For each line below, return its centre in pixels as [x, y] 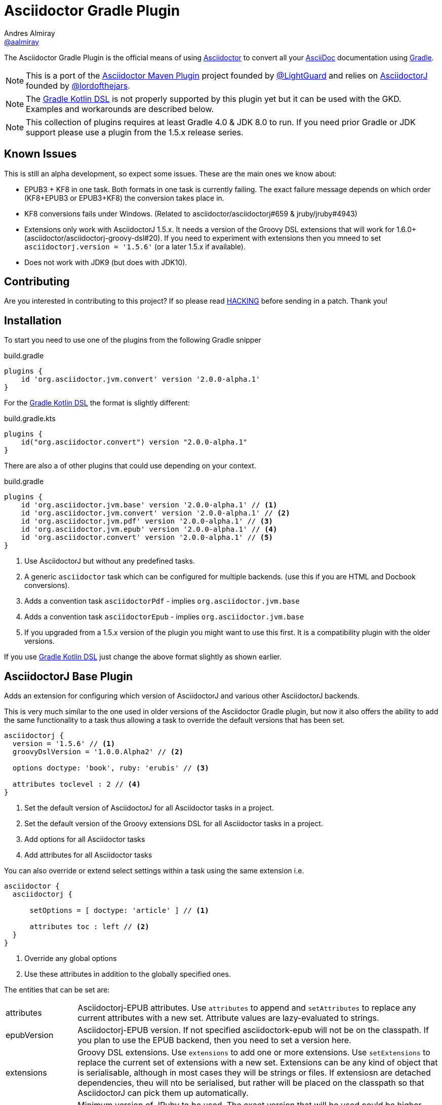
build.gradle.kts [30, 419]
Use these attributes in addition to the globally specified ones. [128, 974]
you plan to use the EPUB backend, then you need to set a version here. [214, 1040]
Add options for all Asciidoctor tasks [85, 839]
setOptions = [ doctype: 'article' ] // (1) [119, 911]
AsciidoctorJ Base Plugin [69, 676]
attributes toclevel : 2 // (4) [76, 784]
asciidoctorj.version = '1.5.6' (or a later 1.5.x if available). [135, 246]
